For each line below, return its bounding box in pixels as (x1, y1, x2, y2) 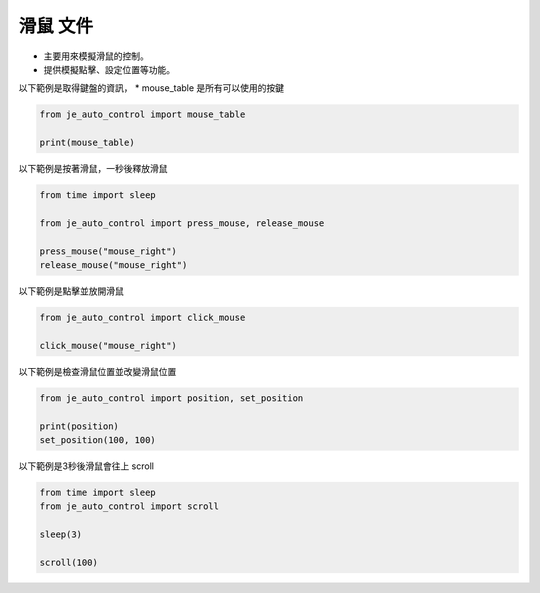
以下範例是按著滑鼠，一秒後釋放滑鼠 (18, 163, 168, 175)
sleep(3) (39, 529, 83, 540)
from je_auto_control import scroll (39, 501, 220, 512)
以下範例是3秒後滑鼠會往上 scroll (18, 460, 155, 472)
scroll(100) (39, 556, 99, 568)
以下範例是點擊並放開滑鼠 (18, 285, 124, 297)
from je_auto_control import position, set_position (39, 392, 304, 404)
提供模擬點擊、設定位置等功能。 (43, 63, 175, 75)
